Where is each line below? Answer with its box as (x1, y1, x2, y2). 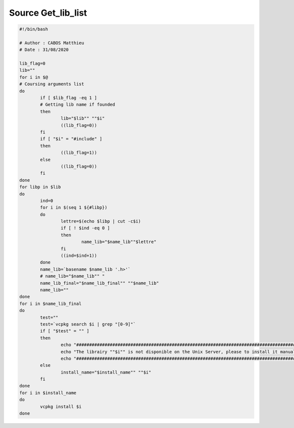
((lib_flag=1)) (60, 150, 98, 155)
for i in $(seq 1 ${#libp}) (40, 205, 108, 210)
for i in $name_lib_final (19, 301, 82, 306)
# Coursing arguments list (19, 81, 84, 87)
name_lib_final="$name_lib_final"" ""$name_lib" (40, 280, 159, 286)
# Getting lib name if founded (40, 102, 115, 107)
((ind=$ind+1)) (60, 253, 98, 258)
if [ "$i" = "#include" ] (40, 136, 102, 142)
